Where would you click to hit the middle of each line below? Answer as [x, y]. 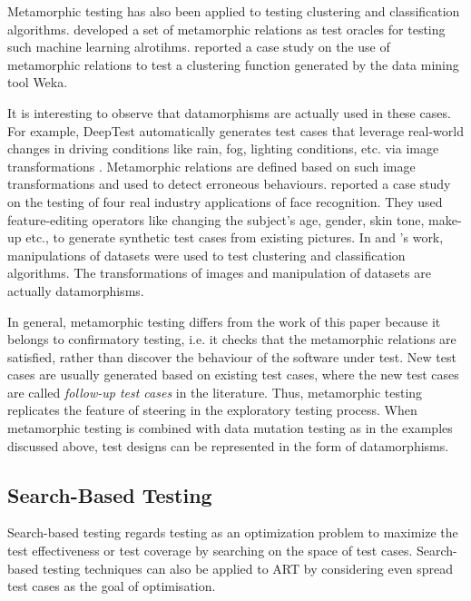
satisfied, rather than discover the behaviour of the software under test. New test [232, 356]
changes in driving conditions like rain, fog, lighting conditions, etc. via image [223, 148]
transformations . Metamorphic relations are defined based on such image [211, 166]
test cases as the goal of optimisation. [112, 586]
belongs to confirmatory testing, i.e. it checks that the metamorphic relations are [232, 339]
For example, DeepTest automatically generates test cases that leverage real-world [235, 130]
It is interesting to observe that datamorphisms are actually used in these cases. [229, 112]
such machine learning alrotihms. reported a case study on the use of [199, 47]
